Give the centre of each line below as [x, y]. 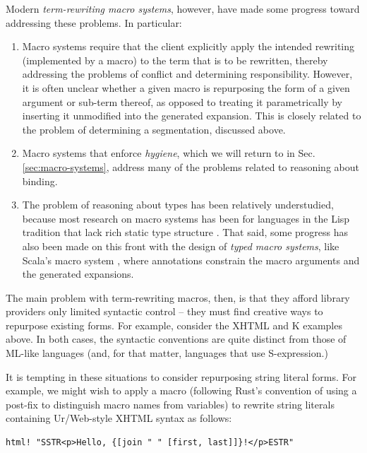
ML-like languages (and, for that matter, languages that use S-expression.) [167, 353]
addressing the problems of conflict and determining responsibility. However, [187, 74]
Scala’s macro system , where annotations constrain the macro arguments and [191, 260]
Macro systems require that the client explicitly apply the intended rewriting [188, 46]
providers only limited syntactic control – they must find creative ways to [164, 311]
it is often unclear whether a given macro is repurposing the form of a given [186, 87]
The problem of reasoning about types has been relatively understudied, [178, 205]
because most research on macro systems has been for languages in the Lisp [186, 218]
